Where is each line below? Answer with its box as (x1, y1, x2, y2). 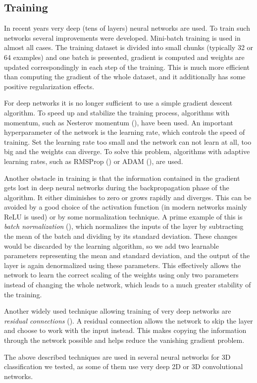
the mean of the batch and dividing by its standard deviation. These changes (4, 231, 238, 241)
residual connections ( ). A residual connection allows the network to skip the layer (4, 315, 253, 326)
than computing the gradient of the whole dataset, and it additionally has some (4, 71, 246, 82)
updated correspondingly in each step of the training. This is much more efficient (4, 61, 250, 72)
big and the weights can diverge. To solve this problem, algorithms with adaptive (4, 146, 250, 157)
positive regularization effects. (4, 81, 95, 91)
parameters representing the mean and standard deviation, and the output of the (4, 250, 250, 261)
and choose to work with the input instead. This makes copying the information (4, 325, 247, 335)
